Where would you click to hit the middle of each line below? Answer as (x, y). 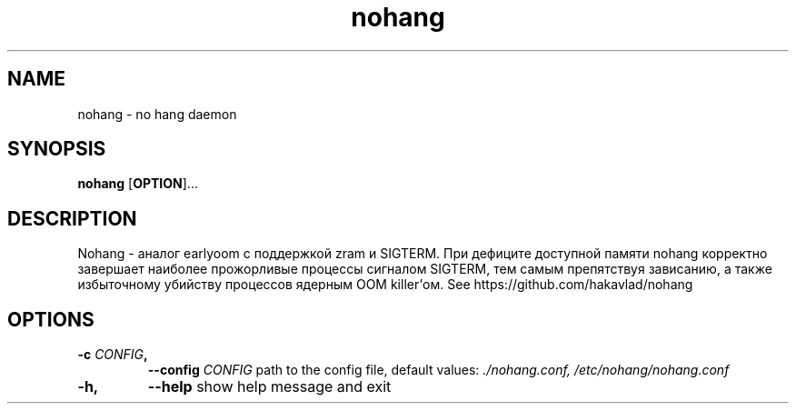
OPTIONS (51, 319)
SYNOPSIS (57, 149)
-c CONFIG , (113, 355)
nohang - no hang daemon (157, 114)
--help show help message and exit (269, 387)
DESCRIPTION (72, 218)
